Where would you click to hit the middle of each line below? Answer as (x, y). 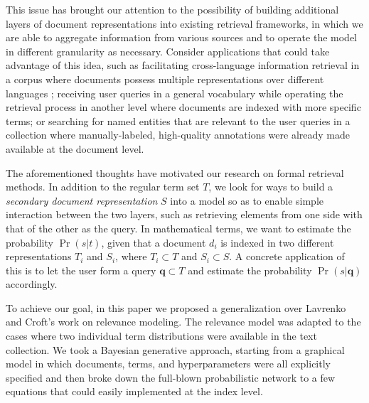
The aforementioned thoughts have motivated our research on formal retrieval (175, 172)
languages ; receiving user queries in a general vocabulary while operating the (175, 93)
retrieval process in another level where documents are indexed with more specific (183, 107)
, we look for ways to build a (271, 187)
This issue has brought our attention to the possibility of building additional (172, 9)
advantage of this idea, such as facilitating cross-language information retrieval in (183, 65)
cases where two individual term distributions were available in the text (161, 336)
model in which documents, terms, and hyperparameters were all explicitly (168, 364)
